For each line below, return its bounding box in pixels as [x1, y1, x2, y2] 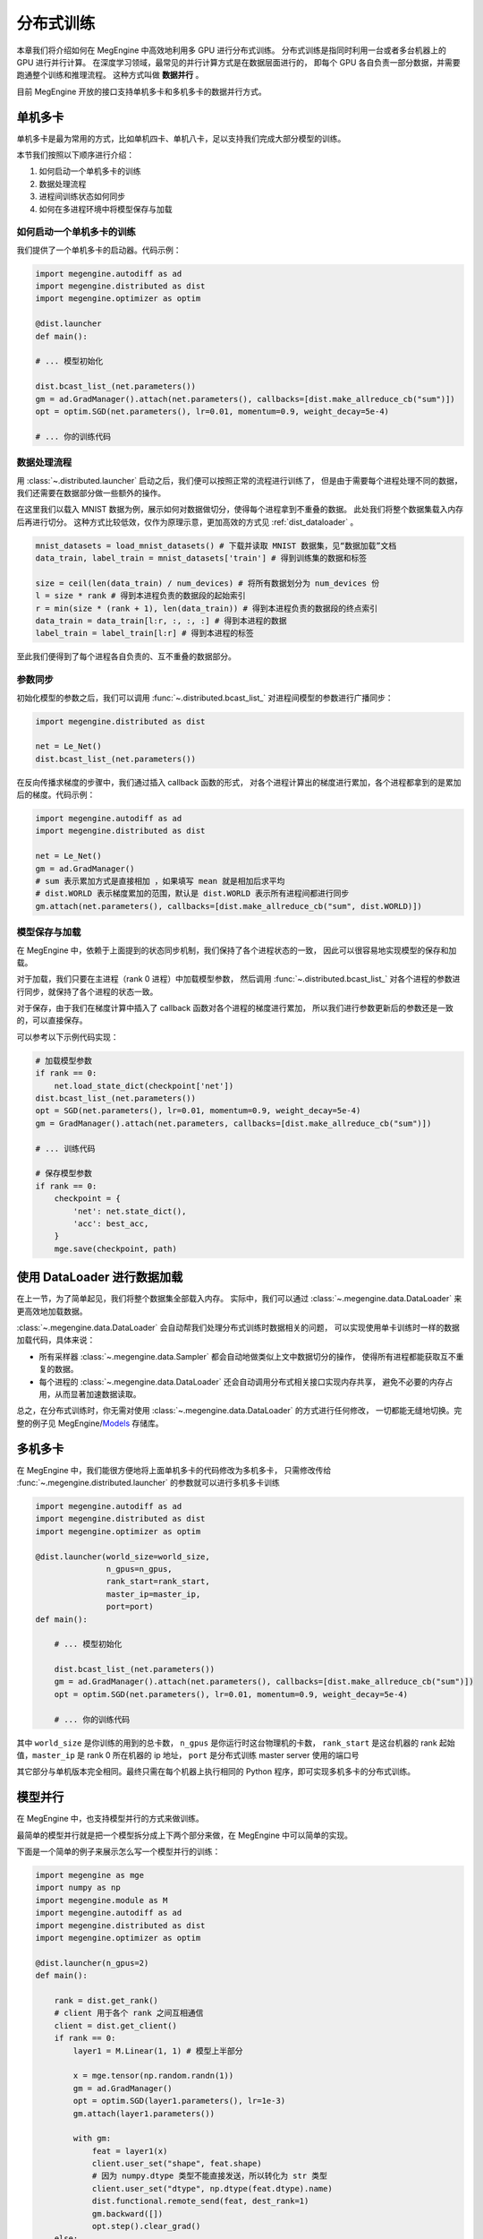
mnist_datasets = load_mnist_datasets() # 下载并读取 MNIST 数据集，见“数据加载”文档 [35, 540, 397, 551]
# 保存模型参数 [35, 1169, 93, 1179]
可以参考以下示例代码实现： [16, 1031, 119, 1042]
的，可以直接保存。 [16, 1015, 88, 1025]
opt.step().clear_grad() [91, 2221, 201, 2232]
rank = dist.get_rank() [54, 1995, 158, 2005]
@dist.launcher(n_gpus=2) [35, 1958, 149, 1968]
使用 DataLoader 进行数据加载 [16, 1270, 183, 1285]
